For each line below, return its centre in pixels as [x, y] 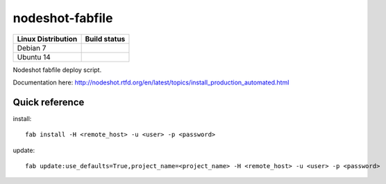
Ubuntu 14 [34, 57]
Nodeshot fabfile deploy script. [57, 70]
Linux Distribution [47, 39]
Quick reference [49, 102]
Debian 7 [32, 48]
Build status [105, 39]
